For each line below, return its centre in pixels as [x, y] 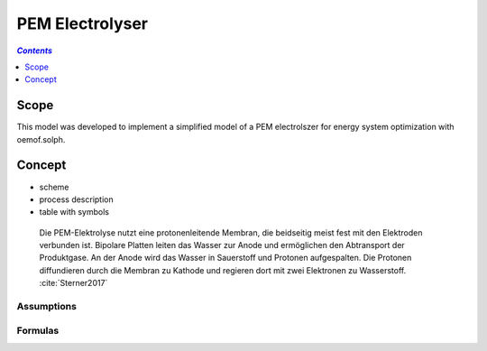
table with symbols [74, 212]
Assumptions [46, 307]
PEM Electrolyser [83, 23]
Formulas [38, 330]
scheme [54, 187]
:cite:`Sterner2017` [74, 283]
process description [77, 199]
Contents [35, 51]
